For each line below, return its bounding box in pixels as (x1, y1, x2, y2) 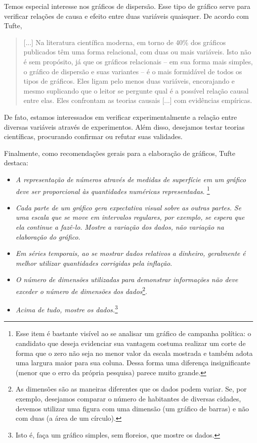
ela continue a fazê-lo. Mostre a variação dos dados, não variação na (15, 221, 224, 232)
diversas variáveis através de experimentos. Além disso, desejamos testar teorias (4, 121, 245, 132)
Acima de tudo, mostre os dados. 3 (15, 303, 118, 314)
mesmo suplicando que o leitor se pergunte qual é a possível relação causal (23, 85, 249, 96)
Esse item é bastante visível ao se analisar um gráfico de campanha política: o (15, 328, 252, 339)
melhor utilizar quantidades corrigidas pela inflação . (15, 257, 172, 268)
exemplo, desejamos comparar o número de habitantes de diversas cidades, (15, 393, 241, 403)
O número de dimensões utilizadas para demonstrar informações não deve (15, 274, 238, 285)
